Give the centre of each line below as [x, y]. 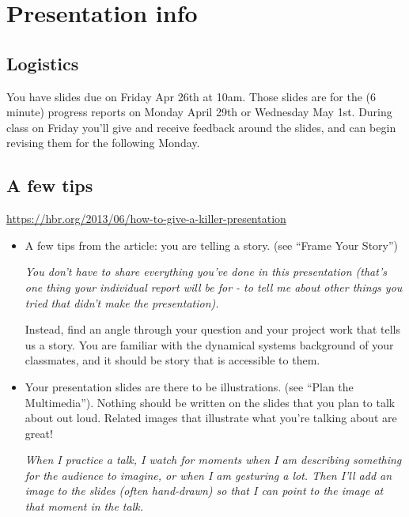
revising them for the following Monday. [103, 143]
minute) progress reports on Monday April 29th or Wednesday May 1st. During [199, 112]
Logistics [43, 63]
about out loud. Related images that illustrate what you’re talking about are [211, 418]
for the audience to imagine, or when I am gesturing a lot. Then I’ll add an [208, 475]
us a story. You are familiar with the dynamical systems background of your [209, 344]
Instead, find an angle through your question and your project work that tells [212, 329]
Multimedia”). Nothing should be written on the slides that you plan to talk [210, 402]
